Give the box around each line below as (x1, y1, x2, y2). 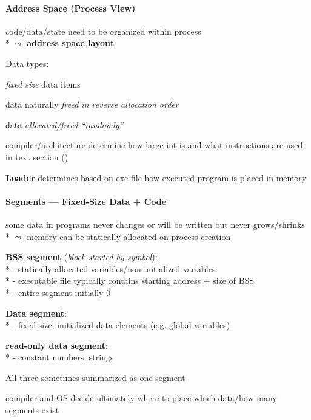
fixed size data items (5, 77, 81, 90)
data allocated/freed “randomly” (5, 118, 124, 131)
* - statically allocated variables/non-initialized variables (5, 262, 216, 275)
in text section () (5, 150, 69, 163)
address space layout (27, 36, 115, 49)
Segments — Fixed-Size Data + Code (5, 195, 167, 207)
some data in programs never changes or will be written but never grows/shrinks (5, 218, 305, 230)
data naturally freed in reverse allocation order (5, 98, 179, 111)
